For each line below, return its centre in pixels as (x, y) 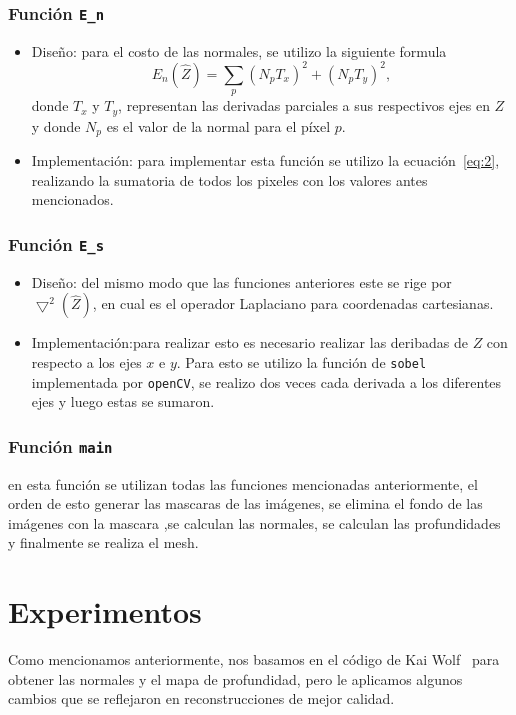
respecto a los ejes (86, 361)
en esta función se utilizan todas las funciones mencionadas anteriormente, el (243, 483)
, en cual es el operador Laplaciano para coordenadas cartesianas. (293, 303)
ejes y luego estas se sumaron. (123, 401)
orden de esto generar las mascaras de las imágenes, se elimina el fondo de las (245, 503)
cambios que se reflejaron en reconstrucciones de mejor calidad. (201, 698)
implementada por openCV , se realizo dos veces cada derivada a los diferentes (266, 381)
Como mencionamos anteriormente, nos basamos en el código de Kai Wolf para (254, 659)
